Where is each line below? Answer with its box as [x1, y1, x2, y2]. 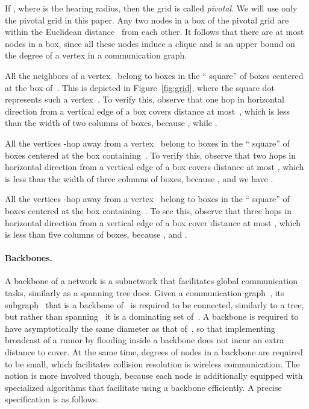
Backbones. [5, 252, 53, 264]
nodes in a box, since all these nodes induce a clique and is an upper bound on [5, 37, 295, 49]
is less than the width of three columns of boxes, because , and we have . [5, 172, 273, 185]
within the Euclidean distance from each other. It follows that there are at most [5, 25, 304, 38]
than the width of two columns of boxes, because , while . [5, 116, 217, 129]
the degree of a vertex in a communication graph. [5, 49, 187, 62]
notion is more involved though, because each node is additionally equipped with [5, 369, 303, 382]
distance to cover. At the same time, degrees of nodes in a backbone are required [5, 346, 303, 358]
